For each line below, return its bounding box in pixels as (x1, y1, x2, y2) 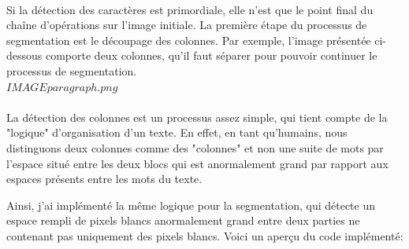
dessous (6, 47, 43, 64)
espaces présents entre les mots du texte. (6, 170, 203, 187)
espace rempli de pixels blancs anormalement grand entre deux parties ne (6, 212, 360, 229)
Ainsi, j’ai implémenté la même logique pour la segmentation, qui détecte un (6, 196, 376, 213)
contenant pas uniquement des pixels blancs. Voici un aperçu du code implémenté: (6, 227, 403, 244)
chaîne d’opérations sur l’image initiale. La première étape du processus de (6, 16, 367, 33)
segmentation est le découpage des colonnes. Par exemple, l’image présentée (6, 31, 371, 48)
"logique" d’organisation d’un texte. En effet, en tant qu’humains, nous (6, 124, 348, 141)
